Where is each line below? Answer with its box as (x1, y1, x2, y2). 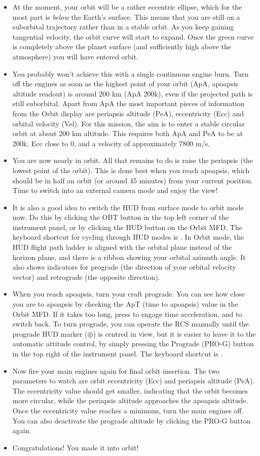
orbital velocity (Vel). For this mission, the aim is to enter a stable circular (12, 118, 245, 128)
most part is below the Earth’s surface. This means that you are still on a (12, 11, 240, 22)
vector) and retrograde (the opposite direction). (12, 271, 160, 282)
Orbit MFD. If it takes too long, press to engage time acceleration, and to (12, 308, 242, 319)
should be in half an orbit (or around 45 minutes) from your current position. (12, 175, 253, 185)
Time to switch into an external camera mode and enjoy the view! (12, 185, 218, 196)
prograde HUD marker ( (12, 328, 88, 339)
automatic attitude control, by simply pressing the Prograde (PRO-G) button (12, 338, 254, 349)
